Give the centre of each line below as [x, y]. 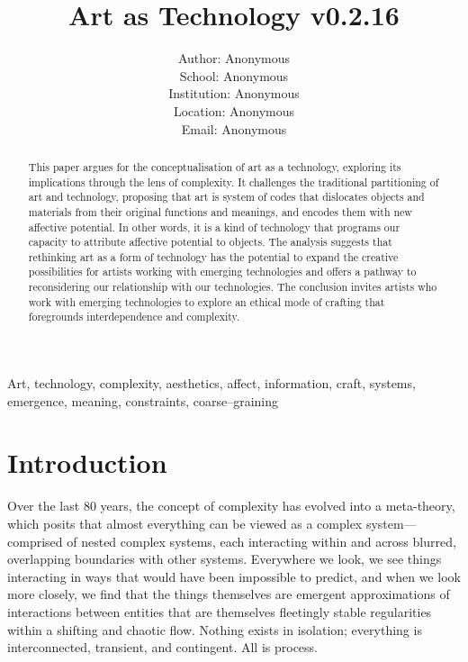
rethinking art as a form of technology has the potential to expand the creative [213, 256]
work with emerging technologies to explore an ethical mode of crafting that [207, 301]
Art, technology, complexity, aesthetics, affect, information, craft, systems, [211, 383]
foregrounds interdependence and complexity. [134, 317]
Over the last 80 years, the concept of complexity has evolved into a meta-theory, [231, 506]
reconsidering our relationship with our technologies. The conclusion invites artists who [233, 287]
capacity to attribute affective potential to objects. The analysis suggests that [210, 242]
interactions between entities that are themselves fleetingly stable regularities [220, 611]
